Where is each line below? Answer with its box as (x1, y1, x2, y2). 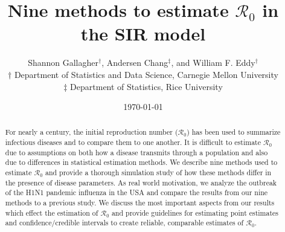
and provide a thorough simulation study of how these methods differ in (45, 167, 272, 178)
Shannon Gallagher (28, 56, 98, 69)
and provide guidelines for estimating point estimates (111, 207, 279, 217)
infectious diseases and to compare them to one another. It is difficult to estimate (5, 137, 261, 147)
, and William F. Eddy (171, 56, 255, 69)
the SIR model (80, 21, 206, 46)
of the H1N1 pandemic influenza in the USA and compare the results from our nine (5, 187, 268, 198)
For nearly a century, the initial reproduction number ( (5, 127, 178, 137)
